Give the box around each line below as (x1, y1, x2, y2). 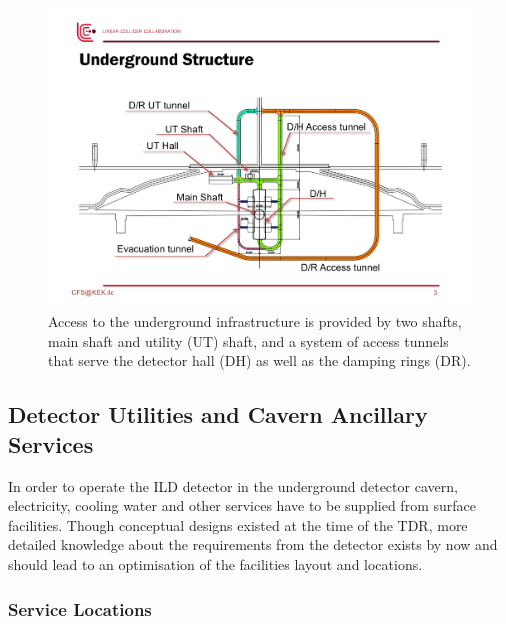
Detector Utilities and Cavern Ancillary (8, 399, 428, 430)
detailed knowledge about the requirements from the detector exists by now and (8, 534, 498, 555)
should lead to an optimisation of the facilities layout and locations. (8, 554, 423, 574)
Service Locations (8, 596, 152, 621)
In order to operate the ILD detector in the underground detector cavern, (8, 475, 458, 496)
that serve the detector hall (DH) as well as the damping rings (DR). (48, 350, 471, 371)
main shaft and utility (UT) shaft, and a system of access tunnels (48, 330, 449, 351)
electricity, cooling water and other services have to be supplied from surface (8, 495, 476, 516)
